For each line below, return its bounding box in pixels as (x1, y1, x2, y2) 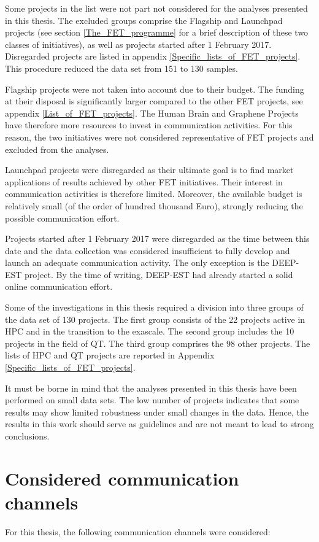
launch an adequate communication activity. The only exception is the (5, 256, 269, 269)
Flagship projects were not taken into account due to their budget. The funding (5, 82, 304, 95)
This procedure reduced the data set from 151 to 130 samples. (5, 61, 238, 74)
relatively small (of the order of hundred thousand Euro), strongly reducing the (5, 199, 303, 212)
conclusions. (5, 430, 50, 442)
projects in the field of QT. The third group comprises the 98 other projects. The (5, 336, 310, 349)
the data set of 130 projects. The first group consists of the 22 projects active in (5, 312, 306, 325)
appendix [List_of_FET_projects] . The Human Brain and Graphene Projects (5, 106, 299, 119)
